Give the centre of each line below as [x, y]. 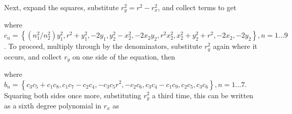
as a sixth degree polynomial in [53, 105]
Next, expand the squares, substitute [62, 7]
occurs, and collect [33, 56]
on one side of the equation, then [124, 56]
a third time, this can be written [202, 95]
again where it [235, 46]
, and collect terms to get [197, 7]
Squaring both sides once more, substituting [73, 95]
